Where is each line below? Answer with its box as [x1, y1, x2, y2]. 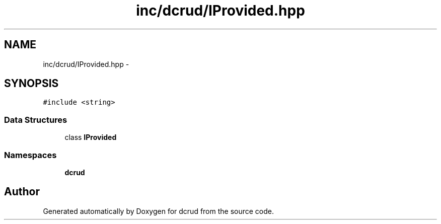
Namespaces [4, 150, 57, 160]
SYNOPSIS [4, 77, 59, 90]
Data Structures [4, 114, 67, 125]
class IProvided [64, 133, 117, 142]
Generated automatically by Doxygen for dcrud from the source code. [43, 206, 274, 215]
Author [4, 185, 40, 198]
